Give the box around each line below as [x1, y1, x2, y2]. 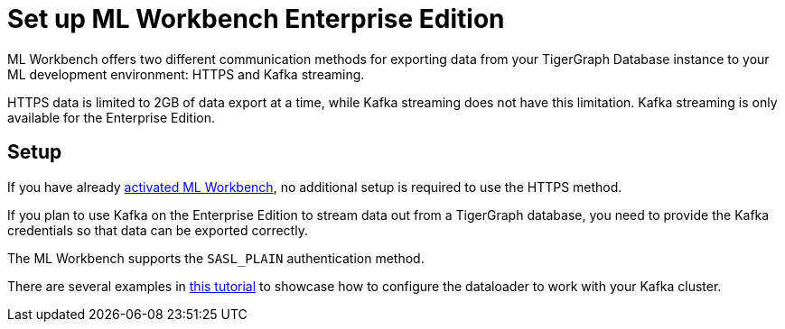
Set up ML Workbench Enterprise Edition [7, 4, 505, 34]
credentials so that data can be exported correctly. [7, 222, 308, 238]
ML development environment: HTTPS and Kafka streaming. [7, 66, 365, 82]
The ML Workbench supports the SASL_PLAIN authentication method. [7, 250, 425, 266]
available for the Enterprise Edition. [7, 109, 216, 125]
